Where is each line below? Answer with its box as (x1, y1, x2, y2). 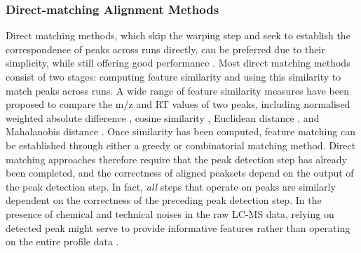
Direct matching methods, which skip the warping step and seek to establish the (6, 28, 350, 43)
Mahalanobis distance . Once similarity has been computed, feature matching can (6, 124, 355, 139)
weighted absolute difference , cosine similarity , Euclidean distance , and (6, 110, 320, 125)
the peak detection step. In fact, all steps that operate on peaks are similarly (6, 179, 336, 193)
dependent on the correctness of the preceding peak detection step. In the (6, 193, 322, 207)
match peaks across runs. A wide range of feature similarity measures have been (6, 83, 349, 97)
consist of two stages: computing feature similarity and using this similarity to (6, 69, 341, 83)
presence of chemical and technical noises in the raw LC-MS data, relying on (6, 206, 334, 221)
